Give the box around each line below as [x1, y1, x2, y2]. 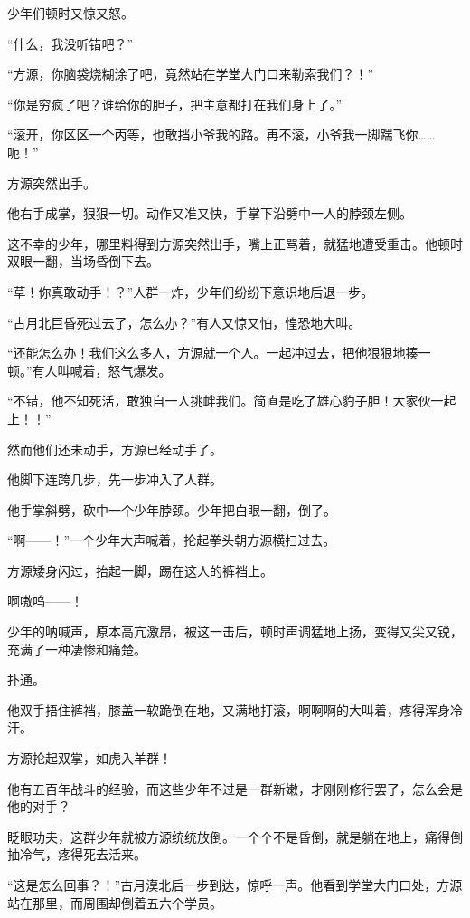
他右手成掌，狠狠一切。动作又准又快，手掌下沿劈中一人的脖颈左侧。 [7, 204, 412, 223]
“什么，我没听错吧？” [7, 33, 134, 53]
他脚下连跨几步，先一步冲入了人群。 [7, 470, 222, 489]
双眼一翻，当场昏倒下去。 [7, 252, 159, 271]
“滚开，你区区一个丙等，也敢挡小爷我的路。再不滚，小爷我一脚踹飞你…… [7, 125, 436, 144]
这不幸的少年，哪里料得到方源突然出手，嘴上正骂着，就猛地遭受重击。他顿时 [7, 234, 463, 253]
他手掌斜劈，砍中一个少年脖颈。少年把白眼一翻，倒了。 [7, 500, 336, 519]
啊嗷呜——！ [7, 591, 83, 610]
